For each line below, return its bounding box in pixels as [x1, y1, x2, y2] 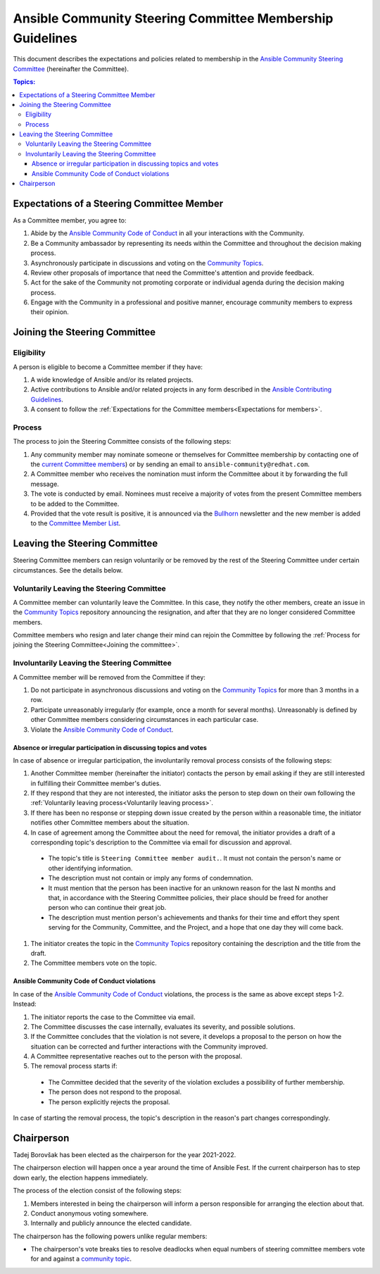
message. [30, 480, 59, 488]
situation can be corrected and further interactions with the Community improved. [30, 1042, 268, 1051]
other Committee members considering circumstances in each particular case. [30, 716, 259, 724]
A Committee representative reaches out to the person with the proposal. [30, 1052, 243, 1061]
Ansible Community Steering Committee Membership [13, 11, 334, 26]
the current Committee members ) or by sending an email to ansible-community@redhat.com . [30, 460, 310, 468]
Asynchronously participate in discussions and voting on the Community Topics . [30, 258, 264, 267]
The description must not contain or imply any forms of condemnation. [48, 874, 253, 882]
